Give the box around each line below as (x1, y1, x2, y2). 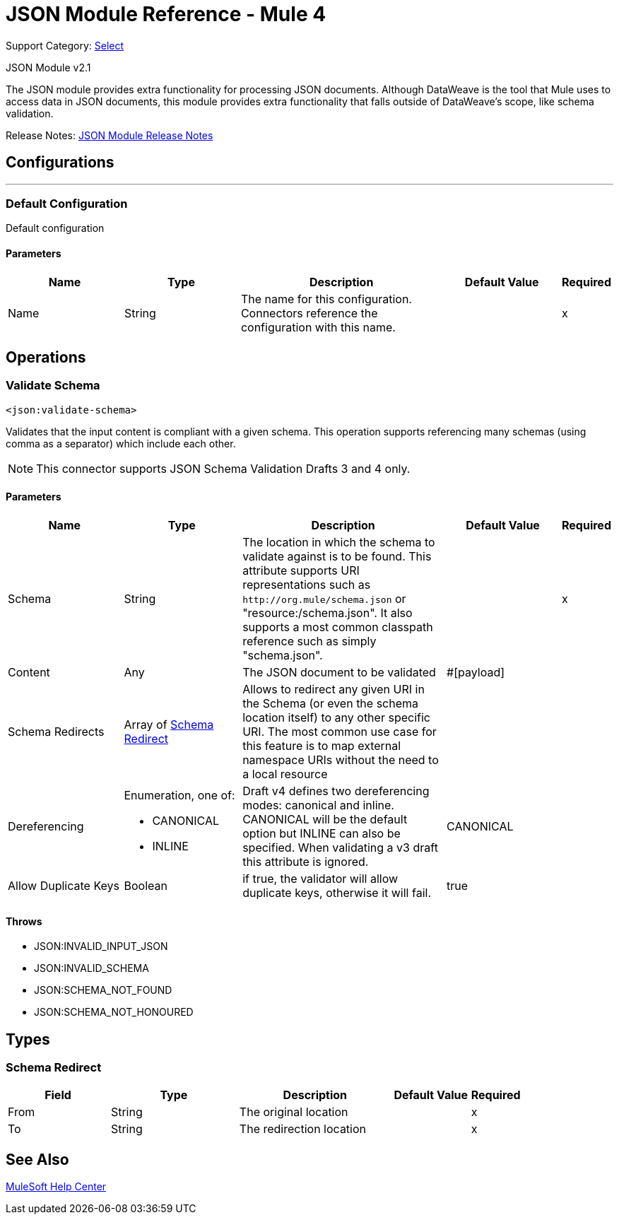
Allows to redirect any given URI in (242, 682, 425, 696)
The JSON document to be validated (242, 665, 436, 679)
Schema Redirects (8, 725, 105, 739)
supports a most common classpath (242, 620, 433, 634)
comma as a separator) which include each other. (6, 437, 236, 450)
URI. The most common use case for (242, 725, 437, 739)
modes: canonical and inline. (242, 798, 394, 812)
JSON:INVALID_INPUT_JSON (34, 940, 168, 953)
